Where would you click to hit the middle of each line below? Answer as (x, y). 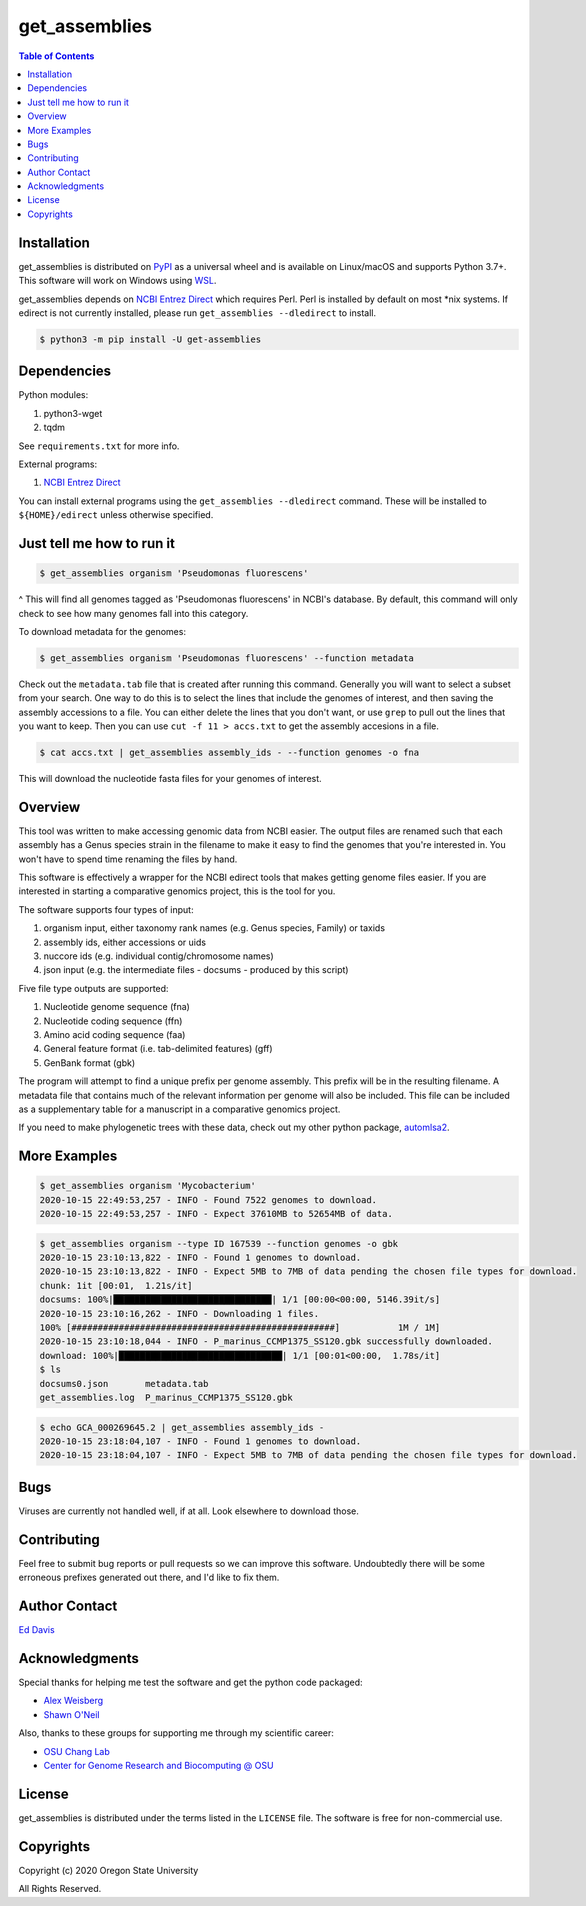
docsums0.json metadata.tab (124, 1383)
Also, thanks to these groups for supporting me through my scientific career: (176, 1733)
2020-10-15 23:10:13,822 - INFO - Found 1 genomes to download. (200, 1258)
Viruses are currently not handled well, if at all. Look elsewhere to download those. (188, 1511)
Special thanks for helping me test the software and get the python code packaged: (191, 1682)
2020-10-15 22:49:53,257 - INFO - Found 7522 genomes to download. (208, 1199)
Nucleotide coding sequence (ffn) (113, 1021)
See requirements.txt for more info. (99, 446)
